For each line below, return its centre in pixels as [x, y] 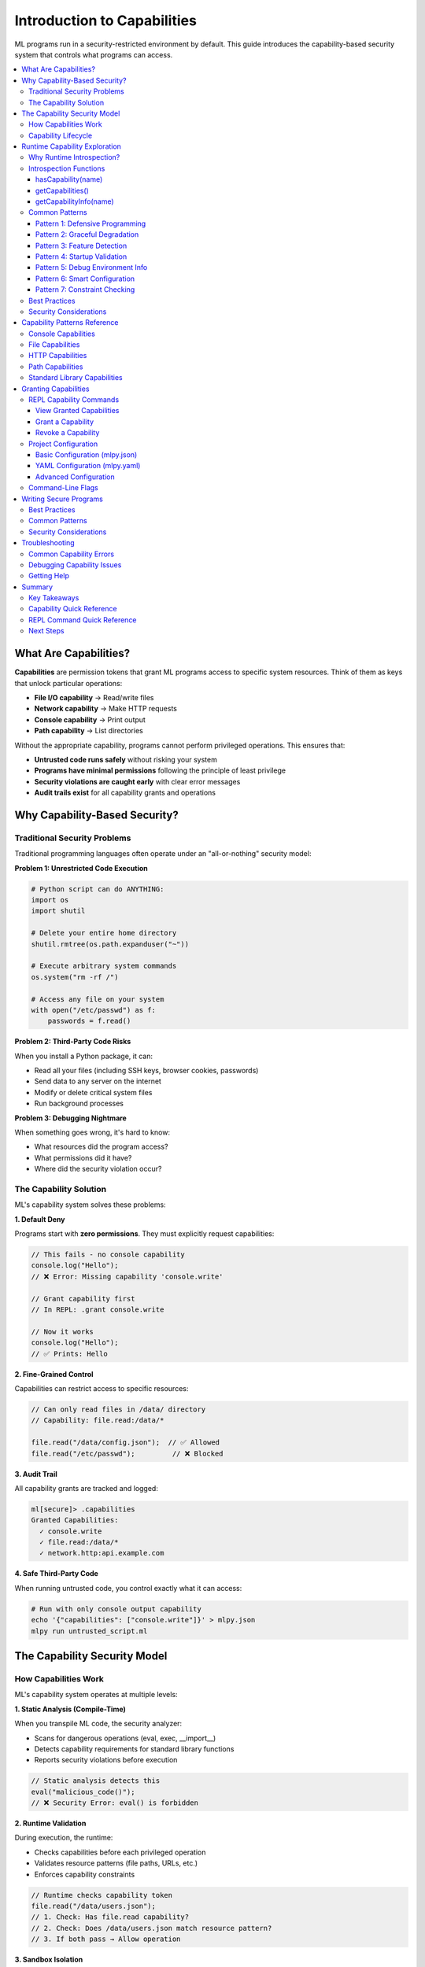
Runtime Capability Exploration [72, 146]
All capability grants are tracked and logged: [87, 1488]
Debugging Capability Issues [75, 565]
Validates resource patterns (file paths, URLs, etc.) [116, 1863]
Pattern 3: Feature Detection [81, 245]
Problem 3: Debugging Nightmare [71, 1118]
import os [50, 900]
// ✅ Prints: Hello [69, 1354]
